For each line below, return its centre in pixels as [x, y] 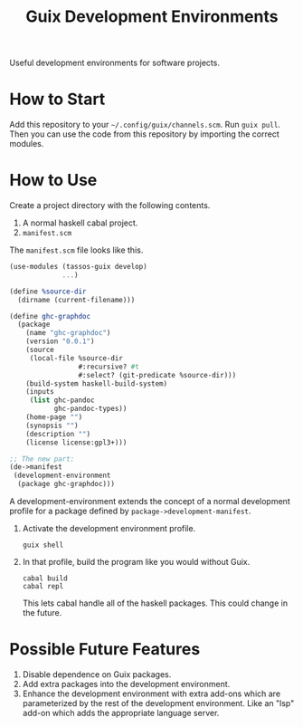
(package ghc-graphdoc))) [66, 484]
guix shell [43, 545]
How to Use [53, 181]
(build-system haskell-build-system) [97, 383]
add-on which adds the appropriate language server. [121, 713]
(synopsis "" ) [52, 426]
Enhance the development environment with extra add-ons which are [151, 694]
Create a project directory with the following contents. [110, 206]
